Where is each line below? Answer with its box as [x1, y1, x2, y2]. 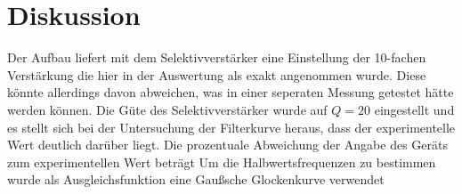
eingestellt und [374, 100, 455, 118]
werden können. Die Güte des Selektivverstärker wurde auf [7, 100, 328, 118]
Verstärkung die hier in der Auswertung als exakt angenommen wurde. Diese [7, 65, 426, 84]
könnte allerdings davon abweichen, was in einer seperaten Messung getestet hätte [7, 83, 454, 101]
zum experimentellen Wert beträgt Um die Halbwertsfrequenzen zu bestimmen [7, 152, 436, 171]
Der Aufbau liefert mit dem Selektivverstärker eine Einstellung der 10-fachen [7, 48, 426, 67]
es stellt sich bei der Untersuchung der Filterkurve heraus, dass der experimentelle [7, 117, 456, 136]
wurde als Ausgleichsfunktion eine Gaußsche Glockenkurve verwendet [7, 170, 385, 189]
